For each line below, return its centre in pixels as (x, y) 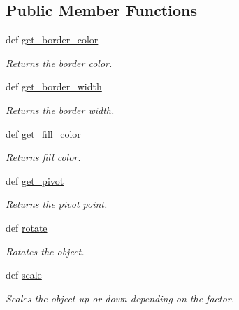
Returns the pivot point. (57, 204)
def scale (24, 275)
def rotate (27, 227)
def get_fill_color (43, 133)
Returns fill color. (43, 157)
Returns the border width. (60, 110)
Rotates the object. (45, 251)
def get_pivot (35, 180)
